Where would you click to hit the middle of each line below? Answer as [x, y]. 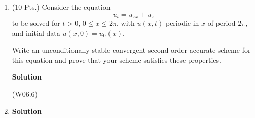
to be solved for [36, 23]
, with [126, 23]
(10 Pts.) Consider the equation [61, 7]
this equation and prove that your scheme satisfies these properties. [116, 60]
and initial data [36, 33]
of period [222, 23]
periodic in [182, 23]
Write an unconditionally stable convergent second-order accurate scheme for [131, 50]
